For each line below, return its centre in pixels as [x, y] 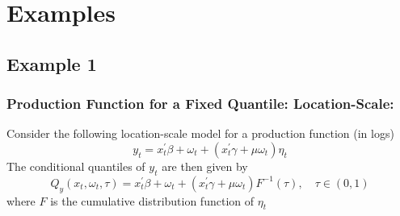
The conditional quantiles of [76, 166]
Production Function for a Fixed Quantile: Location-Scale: [200, 104]
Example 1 [52, 63]
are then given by [205, 166]
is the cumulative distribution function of [152, 200]
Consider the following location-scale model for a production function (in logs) [200, 133]
